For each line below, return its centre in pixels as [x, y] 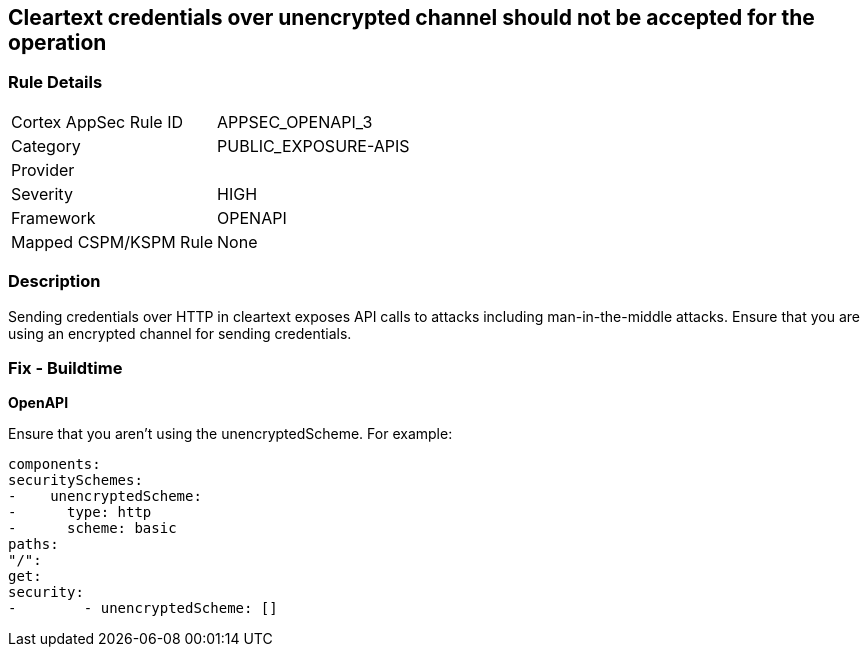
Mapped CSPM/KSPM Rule [112, 241]
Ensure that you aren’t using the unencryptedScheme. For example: [230, 434]
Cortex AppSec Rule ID [97, 121]
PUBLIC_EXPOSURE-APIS [313, 145]
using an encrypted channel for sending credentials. [180, 333]
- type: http [80, 512]
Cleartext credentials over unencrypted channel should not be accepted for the [411, 17]
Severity [42, 193]
